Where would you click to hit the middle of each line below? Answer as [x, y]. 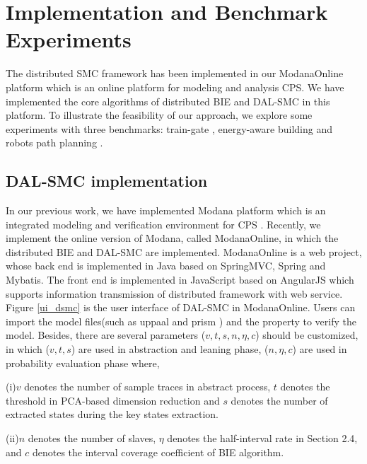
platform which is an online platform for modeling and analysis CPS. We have [175, 87]
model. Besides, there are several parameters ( [106, 335]
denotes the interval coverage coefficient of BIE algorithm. [158, 452]
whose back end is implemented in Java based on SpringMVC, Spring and [166, 266]
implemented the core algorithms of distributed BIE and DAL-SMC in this [168, 101]
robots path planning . [54, 143]
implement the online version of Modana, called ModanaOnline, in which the [172, 238]
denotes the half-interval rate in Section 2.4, [262, 437]
